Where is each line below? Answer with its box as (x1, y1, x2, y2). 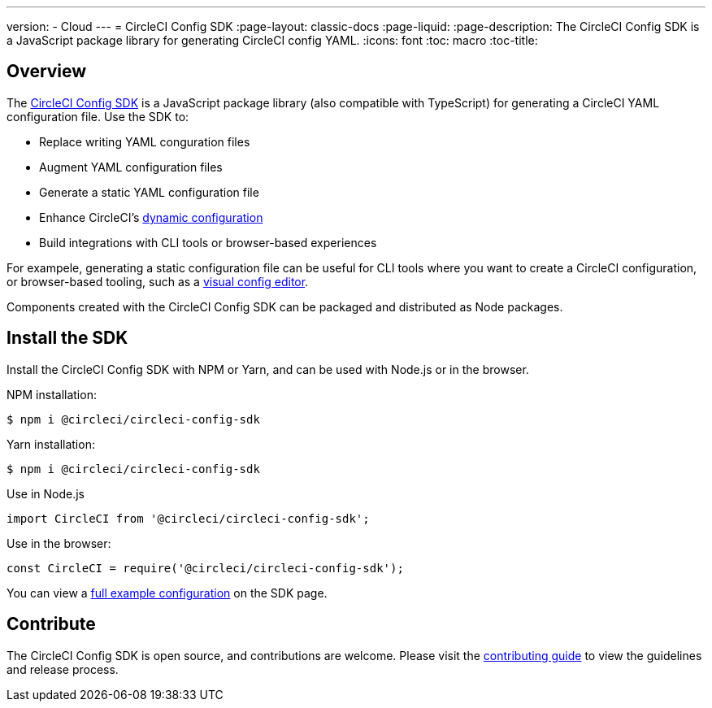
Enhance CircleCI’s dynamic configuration (39, 210, 263, 224)
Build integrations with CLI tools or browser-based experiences (39, 235, 377, 250)
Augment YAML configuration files (39, 159, 223, 174)
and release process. (7, 662, 119, 676)
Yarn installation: (7, 437, 95, 451)
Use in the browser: (7, 536, 111, 550)
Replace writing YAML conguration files (39, 134, 250, 149)
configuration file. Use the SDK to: (7, 109, 189, 124)
